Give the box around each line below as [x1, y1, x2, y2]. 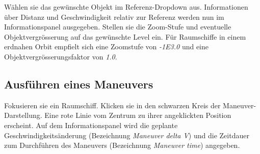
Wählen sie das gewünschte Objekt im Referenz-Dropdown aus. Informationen [4, 2, 248, 12]
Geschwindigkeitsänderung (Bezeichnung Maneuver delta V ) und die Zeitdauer [4, 130, 249, 140]
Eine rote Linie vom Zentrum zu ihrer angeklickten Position [44, 110, 231, 120]
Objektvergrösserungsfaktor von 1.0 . [4, 51, 117, 61]
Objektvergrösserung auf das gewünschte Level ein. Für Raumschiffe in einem [4, 31, 246, 42]
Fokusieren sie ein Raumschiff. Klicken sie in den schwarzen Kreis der [4, 100, 221, 110]
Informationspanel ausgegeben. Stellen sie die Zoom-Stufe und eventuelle [4, 21, 231, 32]
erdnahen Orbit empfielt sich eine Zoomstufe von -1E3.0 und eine [4, 41, 209, 52]
